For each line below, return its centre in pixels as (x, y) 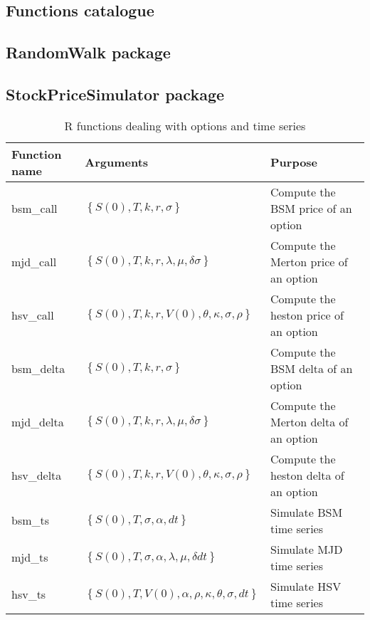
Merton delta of (310, 421)
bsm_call (35, 208)
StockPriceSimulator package (115, 94)
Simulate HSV (306, 586)
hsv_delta (37, 475)
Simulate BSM (307, 512)
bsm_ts (31, 520)
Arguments (117, 162)
